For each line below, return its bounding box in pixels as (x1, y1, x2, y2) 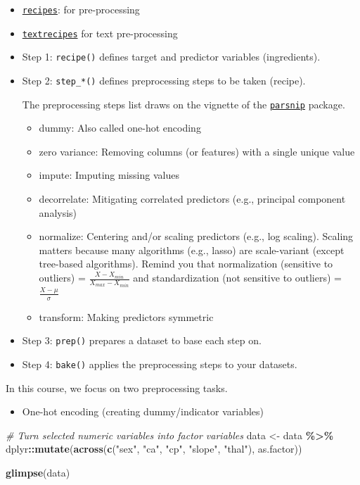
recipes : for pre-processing (22, 2, 140, 16)
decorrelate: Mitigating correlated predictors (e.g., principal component (39, 191, 346, 206)
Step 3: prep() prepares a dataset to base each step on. (22, 333, 262, 348)
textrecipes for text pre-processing (22, 25, 178, 40)
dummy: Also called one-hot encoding (39, 120, 201, 135)
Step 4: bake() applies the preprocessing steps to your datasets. (22, 356, 297, 371)
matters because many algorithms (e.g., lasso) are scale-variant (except (39, 242, 345, 257)
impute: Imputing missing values (39, 168, 179, 182)
